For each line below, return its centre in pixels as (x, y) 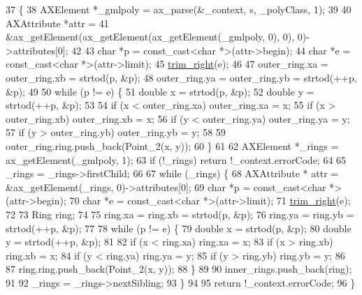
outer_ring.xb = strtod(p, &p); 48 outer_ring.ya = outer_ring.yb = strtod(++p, (181, 77)
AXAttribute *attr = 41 (57, 23)
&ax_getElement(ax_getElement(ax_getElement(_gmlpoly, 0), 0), (150, 37)
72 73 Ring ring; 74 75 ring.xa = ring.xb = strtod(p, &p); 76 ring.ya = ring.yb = (180, 214)
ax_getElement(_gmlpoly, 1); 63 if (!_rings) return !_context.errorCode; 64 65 (176, 159)
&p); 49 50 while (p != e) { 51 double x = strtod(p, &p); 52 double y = (160, 91)
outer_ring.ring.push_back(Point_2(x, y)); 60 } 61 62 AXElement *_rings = (172, 145)
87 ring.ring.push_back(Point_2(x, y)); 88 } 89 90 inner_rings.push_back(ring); (179, 269)
